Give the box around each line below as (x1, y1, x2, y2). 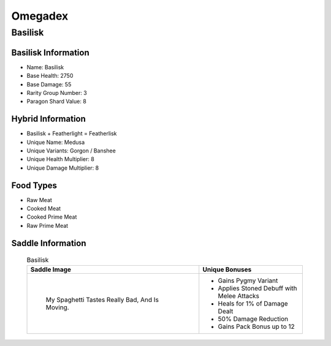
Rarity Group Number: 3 (26, 89, 87, 96)
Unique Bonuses (202, 265, 252, 274)
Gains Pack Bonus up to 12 (218, 322, 295, 331)
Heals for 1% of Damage (218, 299, 288, 307)
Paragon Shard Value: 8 (26, 98, 87, 105)
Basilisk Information (11, 47, 89, 58)
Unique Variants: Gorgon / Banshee (26, 147, 116, 154)
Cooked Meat (26, 205, 61, 212)
